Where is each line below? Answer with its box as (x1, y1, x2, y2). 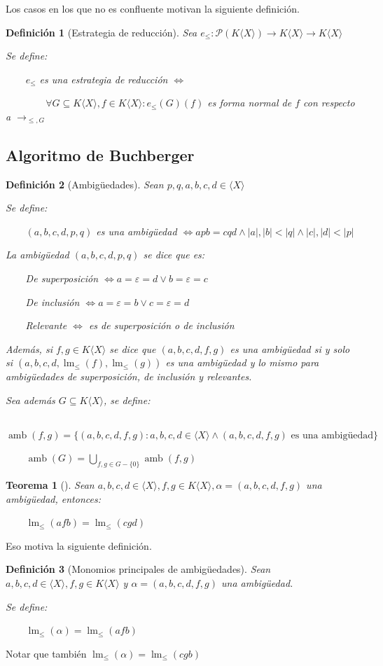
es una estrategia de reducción (39, 71, 168, 86)
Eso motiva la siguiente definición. (6, 538, 152, 553)
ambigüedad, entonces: (6, 491, 101, 506)
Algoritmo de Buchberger (6, 144, 195, 165)
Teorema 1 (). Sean (6, 477, 95, 492)
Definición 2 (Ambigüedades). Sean (6, 176, 164, 191)
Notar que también (6, 646, 87, 660)
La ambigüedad (6, 247, 69, 262)
